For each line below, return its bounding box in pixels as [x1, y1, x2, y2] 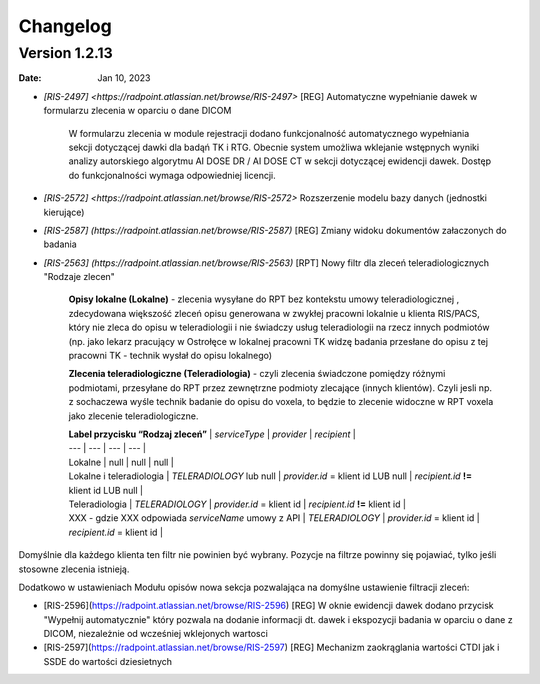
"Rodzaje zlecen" [43, 271, 115, 283]
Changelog [18, 15, 112, 37]
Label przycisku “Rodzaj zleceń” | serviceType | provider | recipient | [68, 428, 357, 440]
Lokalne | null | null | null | [68, 456, 174, 468]
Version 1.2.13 [18, 44, 114, 62]
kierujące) [43, 206, 85, 218]
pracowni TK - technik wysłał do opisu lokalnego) [68, 350, 273, 362]
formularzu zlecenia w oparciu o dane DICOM [43, 105, 232, 117]
